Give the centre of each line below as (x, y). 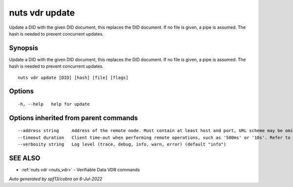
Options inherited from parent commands (73, 118)
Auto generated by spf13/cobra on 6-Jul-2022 (56, 179)
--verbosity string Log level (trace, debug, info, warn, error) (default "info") (122, 144)
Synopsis (24, 48)
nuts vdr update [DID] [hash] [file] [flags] (73, 77)
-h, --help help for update (54, 104)
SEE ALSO (25, 158)
